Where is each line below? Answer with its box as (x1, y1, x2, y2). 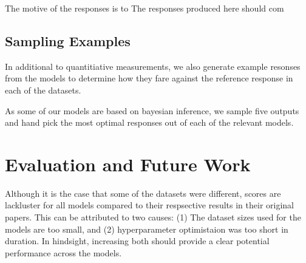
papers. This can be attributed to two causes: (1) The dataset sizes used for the (5, 211, 301, 224)
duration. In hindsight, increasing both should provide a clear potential (5, 234, 270, 247)
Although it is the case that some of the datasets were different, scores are (5, 186, 281, 199)
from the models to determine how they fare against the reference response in (5, 72, 293, 84)
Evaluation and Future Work (5, 151, 251, 176)
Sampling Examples (5, 31, 131, 50)
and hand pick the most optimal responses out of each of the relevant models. (5, 116, 294, 129)
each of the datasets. (5, 83, 81, 96)
